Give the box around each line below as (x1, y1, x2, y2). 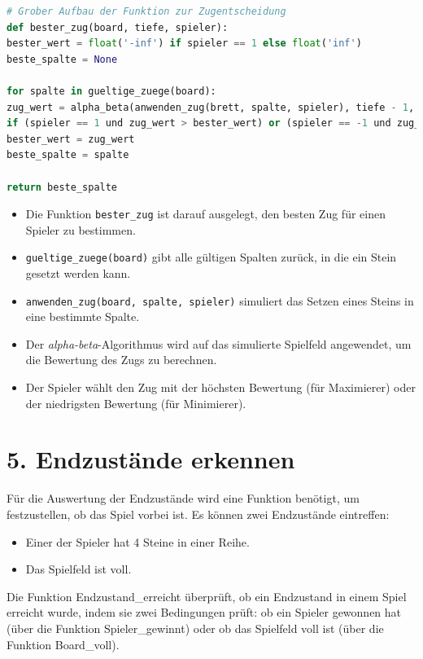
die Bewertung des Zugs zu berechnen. (25, 351, 217, 368)
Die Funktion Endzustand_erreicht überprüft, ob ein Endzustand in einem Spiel (7, 587, 407, 604)
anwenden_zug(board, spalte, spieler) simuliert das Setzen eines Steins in (25, 292, 414, 309)
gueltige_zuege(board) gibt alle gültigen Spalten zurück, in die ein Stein (25, 248, 397, 266)
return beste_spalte (7, 181, 118, 193)
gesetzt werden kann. (25, 265, 131, 282)
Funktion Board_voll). (7, 635, 120, 652)
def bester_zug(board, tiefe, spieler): (7, 21, 229, 33)
